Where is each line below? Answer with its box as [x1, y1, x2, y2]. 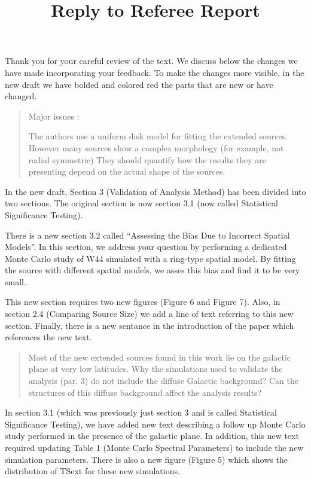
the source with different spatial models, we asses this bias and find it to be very [5, 264, 300, 276]
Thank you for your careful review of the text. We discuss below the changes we [5, 54, 298, 67]
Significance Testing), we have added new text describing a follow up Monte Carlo [5, 417, 306, 430]
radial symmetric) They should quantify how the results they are [28, 153, 266, 166]
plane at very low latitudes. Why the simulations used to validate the [28, 362, 283, 375]
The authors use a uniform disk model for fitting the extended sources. [28, 130, 288, 142]
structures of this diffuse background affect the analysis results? [28, 386, 262, 398]
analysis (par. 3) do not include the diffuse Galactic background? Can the [28, 374, 298, 387]
